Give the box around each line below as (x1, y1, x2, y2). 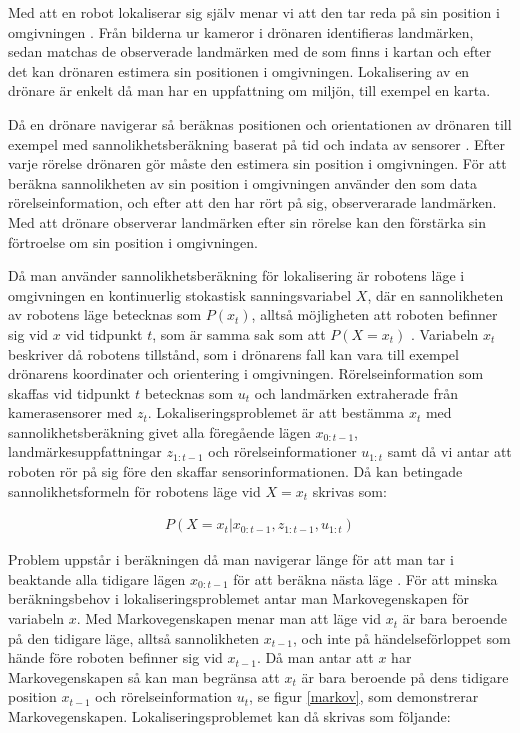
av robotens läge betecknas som (8, 304, 202, 325)
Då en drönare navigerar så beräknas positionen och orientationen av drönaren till (8, 113, 512, 134)
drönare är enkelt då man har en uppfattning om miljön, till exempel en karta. (8, 80, 491, 101)
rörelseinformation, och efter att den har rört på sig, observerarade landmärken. (8, 192, 497, 213)
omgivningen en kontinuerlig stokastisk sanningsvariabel (8, 284, 352, 305)
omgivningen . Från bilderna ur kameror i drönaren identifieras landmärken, (8, 21, 474, 42)
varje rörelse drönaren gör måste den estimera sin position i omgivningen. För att (8, 153, 507, 174)
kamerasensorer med (8, 402, 133, 423)
